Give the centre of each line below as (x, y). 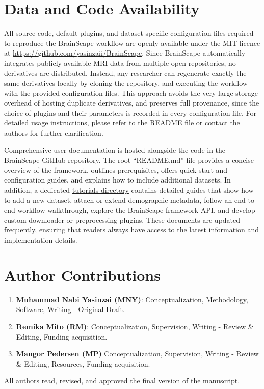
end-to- (246, 200)
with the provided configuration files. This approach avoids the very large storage (131, 93)
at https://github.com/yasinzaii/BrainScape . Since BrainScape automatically (125, 53)
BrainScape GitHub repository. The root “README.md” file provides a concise (129, 160)
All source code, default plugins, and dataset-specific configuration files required (129, 33)
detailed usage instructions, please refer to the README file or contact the (122, 123)
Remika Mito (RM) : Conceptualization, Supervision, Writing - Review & (135, 326)
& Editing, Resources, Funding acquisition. (83, 363)
